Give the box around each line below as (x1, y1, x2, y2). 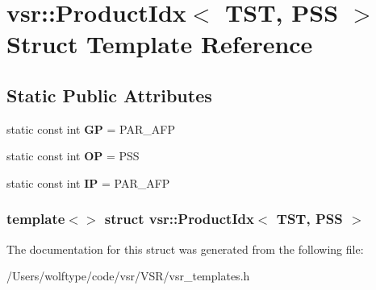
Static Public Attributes (6, 82, 212, 107)
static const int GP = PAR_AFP (6, 120, 175, 137)
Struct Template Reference (6, 27, 313, 60)
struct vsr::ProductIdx (104, 209, 254, 229)
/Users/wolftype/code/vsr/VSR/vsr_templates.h (6, 267, 250, 284)
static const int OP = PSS (6, 147, 140, 164)
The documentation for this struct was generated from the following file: (6, 240, 364, 257)
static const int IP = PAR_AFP (6, 174, 170, 191)
